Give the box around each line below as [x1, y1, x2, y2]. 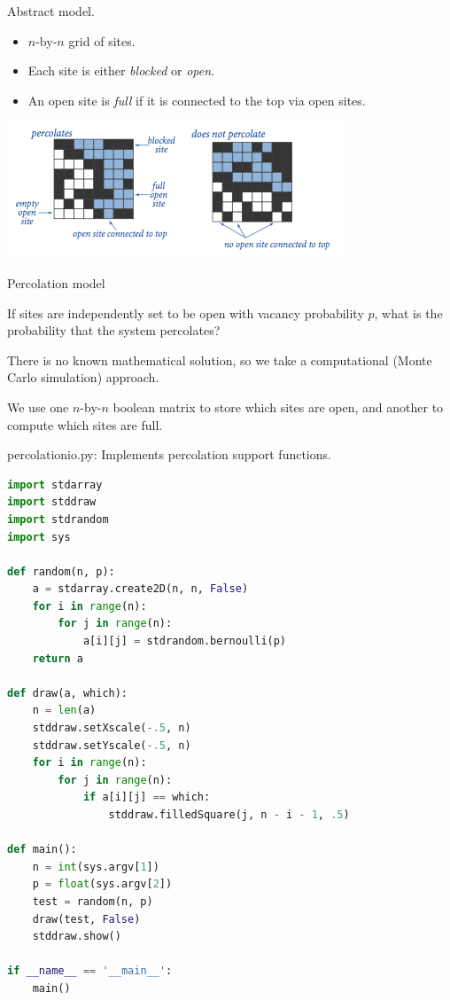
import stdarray [7, 478, 103, 491]
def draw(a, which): [7, 686, 128, 699]
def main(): [7, 843, 77, 856]
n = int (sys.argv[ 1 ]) [32, 860, 159, 873]
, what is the [374, 303, 443, 322]
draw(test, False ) [32, 912, 141, 926]
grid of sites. [68, 31, 136, 50]
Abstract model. [7, 2, 95, 20]
